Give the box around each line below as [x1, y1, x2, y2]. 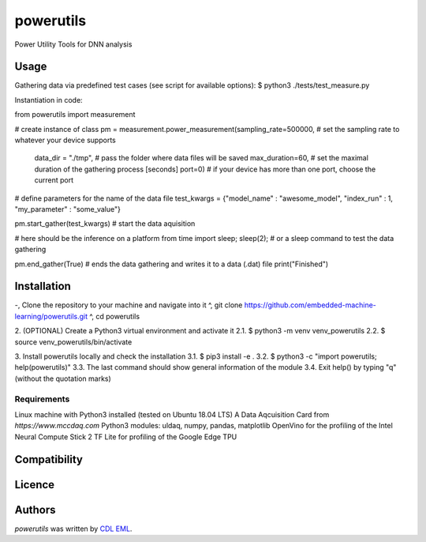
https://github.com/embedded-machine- [244, 300, 376, 310]
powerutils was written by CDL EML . [14, 524, 133, 533]
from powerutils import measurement [14, 110, 136, 119]
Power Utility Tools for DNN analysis [14, 40, 133, 49]
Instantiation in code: [14, 95, 83, 104]
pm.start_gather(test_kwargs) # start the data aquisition [14, 219, 196, 228]
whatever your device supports [14, 135, 116, 145]
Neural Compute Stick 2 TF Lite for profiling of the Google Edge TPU [14, 431, 237, 442]
